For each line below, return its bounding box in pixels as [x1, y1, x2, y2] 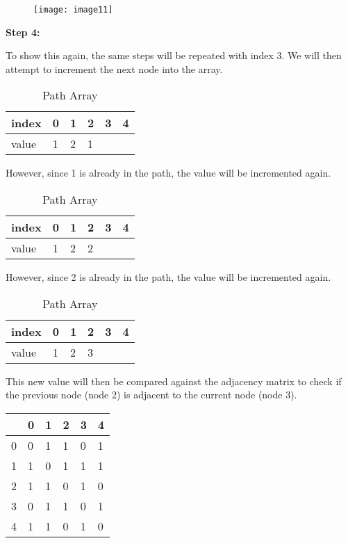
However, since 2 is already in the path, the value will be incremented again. [6, 270, 331, 284]
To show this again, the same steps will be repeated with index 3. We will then [6, 48, 342, 63]
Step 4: [6, 24, 40, 39]
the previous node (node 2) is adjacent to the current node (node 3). [6, 387, 297, 402]
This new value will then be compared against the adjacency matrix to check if [6, 373, 342, 388]
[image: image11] [33, 5, 113, 15]
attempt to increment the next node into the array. [6, 61, 223, 76]
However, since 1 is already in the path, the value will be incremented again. [6, 165, 331, 180]
